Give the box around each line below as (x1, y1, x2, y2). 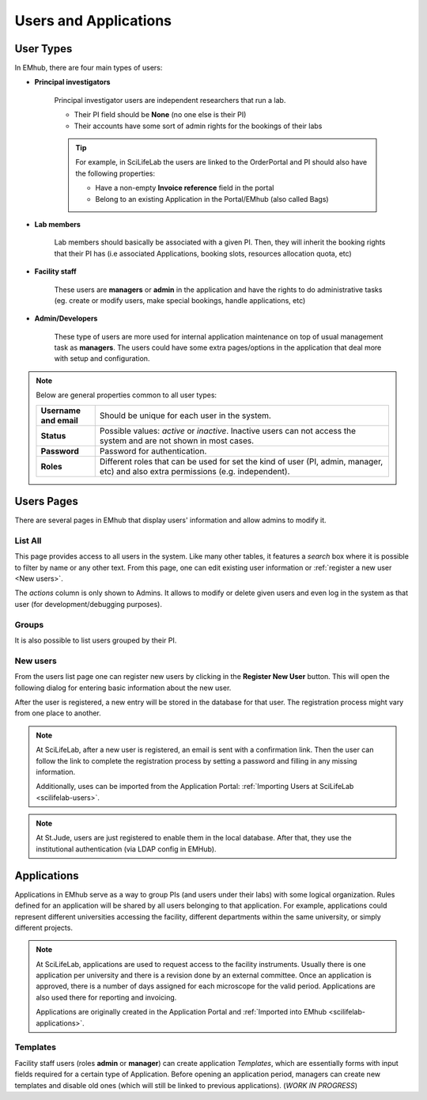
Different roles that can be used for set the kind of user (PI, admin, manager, (99, 456, 384, 467)
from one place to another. (14, 708, 102, 718)
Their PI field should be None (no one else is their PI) (74, 110, 247, 119)
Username (40, 404, 81, 415)
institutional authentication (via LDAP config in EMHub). (36, 844, 217, 854)
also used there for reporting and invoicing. (36, 992, 177, 1002)
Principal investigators (34, 78, 111, 87)
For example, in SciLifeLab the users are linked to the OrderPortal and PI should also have (75, 157, 368, 167)
